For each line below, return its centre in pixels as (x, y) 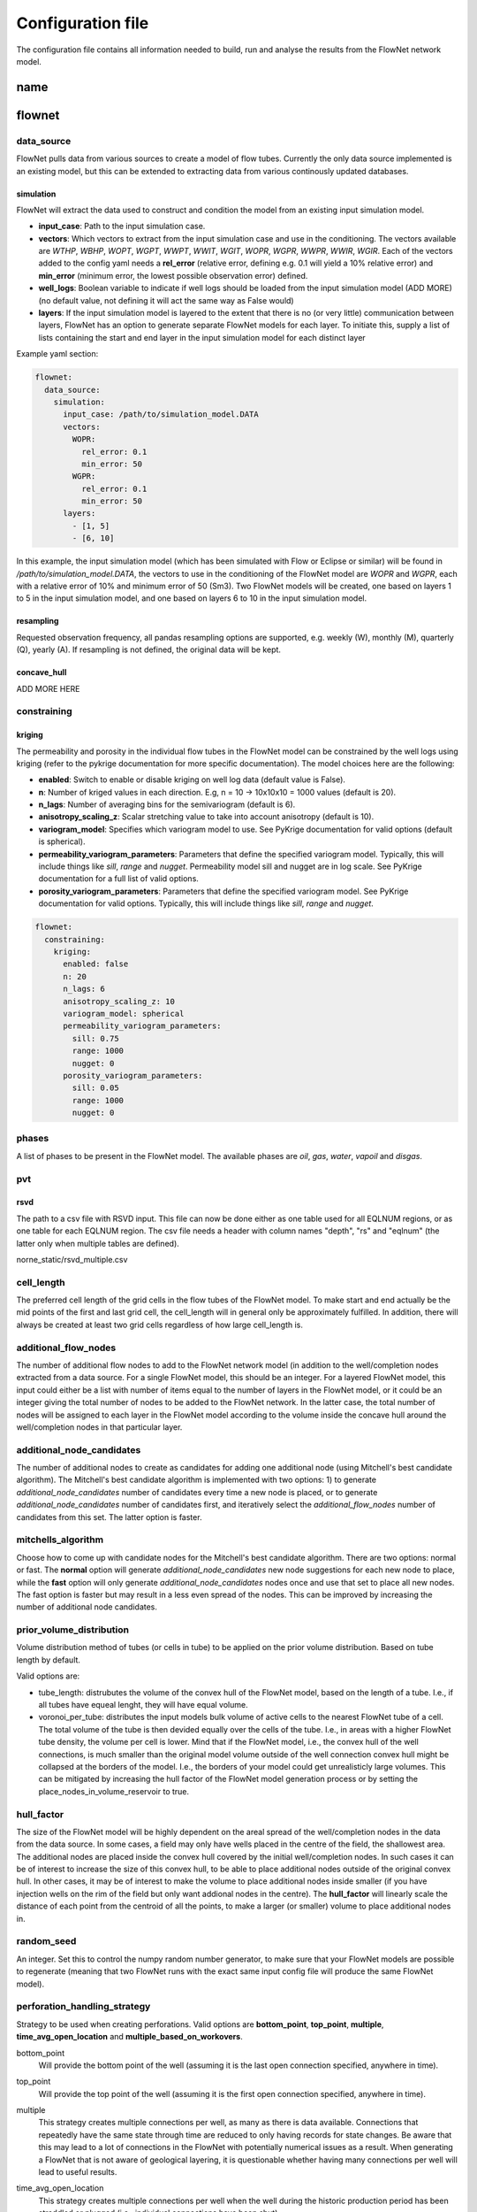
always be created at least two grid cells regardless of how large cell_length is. (160, 1325)
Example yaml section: (57, 354)
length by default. (49, 1660)
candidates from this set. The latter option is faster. (109, 1517)
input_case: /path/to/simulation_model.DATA (161, 415)
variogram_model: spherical (124, 1014)
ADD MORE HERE (48, 688)
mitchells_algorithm (60, 1540)
